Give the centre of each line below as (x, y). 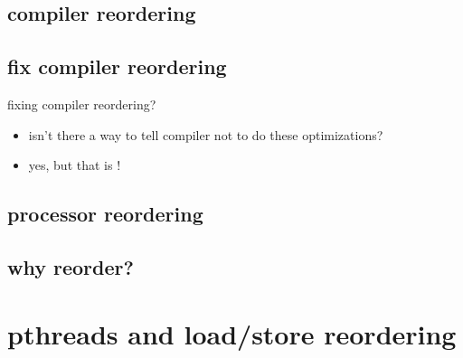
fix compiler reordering (117, 66)
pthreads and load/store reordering (232, 333)
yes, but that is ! (75, 165)
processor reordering (105, 214)
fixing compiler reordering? (82, 104)
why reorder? (71, 266)
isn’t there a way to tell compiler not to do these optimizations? (206, 134)
